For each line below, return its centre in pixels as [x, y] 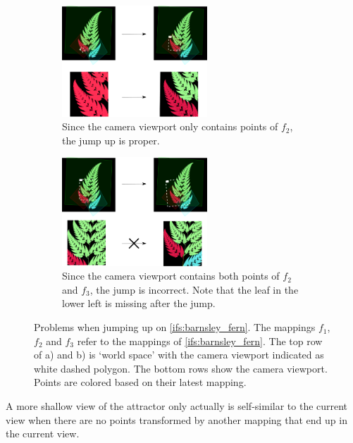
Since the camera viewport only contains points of [170, 126]
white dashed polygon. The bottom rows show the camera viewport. [181, 368]
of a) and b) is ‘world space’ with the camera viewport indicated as [179, 355]
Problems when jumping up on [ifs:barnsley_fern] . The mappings [175, 327]
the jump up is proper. [111, 140]
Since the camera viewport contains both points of [171, 276]
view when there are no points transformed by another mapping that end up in [176, 419]
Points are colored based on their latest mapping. [140, 382]
